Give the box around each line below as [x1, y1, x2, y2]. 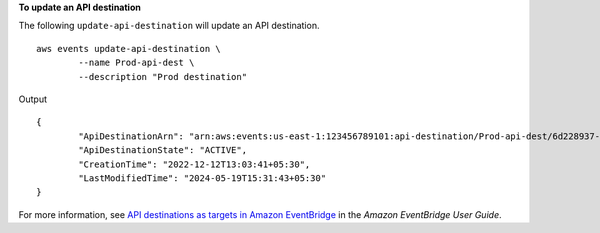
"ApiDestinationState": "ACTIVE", [78, 145, 248, 156]
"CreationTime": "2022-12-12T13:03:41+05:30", [78, 158, 311, 170]
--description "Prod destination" [78, 71, 248, 82]
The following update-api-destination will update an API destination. [18, 20, 320, 32]
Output [18, 93, 47, 105]
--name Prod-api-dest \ [78, 57, 195, 69]
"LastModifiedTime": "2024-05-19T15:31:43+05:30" [78, 172, 327, 184]
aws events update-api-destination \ [36, 43, 222, 54]
